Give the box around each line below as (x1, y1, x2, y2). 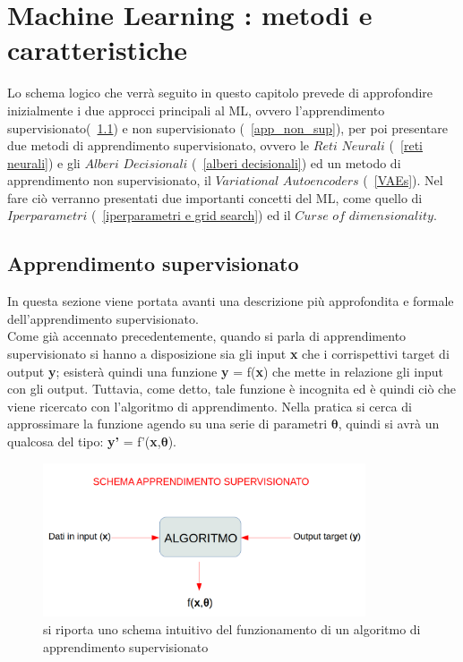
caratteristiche (7, 31, 188, 68)
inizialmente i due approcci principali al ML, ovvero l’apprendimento (7, 100, 385, 119)
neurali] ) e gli (7, 153, 81, 172)
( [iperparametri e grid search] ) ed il (90, 206, 291, 225)
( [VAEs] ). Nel (363, 171, 443, 190)
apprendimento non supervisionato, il (7, 171, 211, 190)
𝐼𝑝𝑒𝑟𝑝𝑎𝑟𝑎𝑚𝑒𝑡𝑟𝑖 (7, 210, 88, 224)
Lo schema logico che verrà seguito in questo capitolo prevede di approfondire (7, 83, 433, 102)
